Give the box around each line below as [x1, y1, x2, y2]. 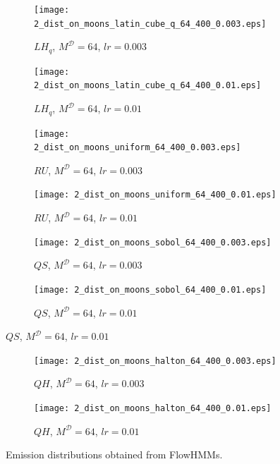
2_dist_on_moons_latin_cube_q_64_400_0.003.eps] [34, 18, 267, 29]
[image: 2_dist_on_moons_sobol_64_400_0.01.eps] [34, 284, 267, 295]
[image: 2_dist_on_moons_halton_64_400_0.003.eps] [34, 355, 276, 366]
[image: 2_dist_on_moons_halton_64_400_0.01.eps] [34, 403, 272, 414]
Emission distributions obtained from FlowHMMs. [6, 447, 223, 462]
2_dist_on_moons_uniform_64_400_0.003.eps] [34, 142, 241, 153]
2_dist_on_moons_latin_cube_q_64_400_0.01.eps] [34, 80, 262, 91]
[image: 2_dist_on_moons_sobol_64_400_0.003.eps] [34, 237, 272, 248]
